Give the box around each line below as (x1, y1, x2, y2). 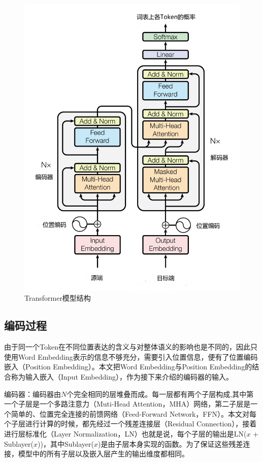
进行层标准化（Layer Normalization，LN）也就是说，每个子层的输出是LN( (4, 428, 247, 439)
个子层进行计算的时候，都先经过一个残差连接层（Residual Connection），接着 (4, 418, 257, 429)
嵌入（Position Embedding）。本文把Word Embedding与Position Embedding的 (4, 361, 252, 372)
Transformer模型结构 (24, 293, 91, 303)
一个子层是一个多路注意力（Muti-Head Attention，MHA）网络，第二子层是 (4, 398, 251, 409)
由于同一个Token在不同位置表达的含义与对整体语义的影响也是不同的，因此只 (4, 341, 257, 352)
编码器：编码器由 (4, 388, 61, 399)
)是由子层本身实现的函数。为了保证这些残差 (97, 438, 243, 449)
